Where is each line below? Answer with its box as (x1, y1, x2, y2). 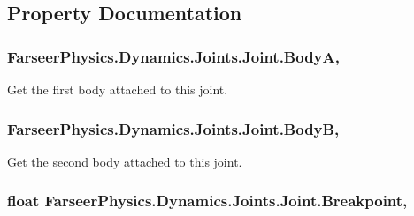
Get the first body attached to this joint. (7, 80, 228, 98)
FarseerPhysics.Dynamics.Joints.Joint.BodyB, (7, 117, 340, 139)
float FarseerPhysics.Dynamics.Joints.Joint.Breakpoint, (7, 190, 408, 212)
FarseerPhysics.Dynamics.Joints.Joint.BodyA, (7, 45, 340, 67)
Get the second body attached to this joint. (7, 152, 242, 170)
